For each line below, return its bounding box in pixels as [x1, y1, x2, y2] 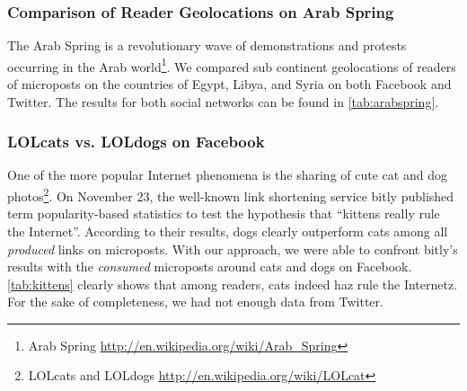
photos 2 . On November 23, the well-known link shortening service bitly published [7, 184, 454, 205]
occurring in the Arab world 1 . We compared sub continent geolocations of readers [7, 54, 456, 76]
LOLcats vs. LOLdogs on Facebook [7, 130, 265, 153]
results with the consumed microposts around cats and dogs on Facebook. [7, 257, 412, 276]
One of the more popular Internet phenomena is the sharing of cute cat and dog [7, 165, 447, 184]
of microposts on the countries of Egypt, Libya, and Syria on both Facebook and [7, 75, 452, 93]
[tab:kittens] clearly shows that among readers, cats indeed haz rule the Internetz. [7, 274, 458, 293]
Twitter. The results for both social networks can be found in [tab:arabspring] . [7, 92, 439, 111]
